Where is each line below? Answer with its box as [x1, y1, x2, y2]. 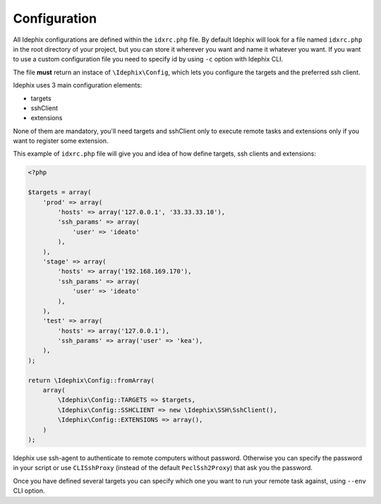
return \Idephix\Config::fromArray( [28, 376, 155, 385]
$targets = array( [28, 188, 92, 197]
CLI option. [13, 486, 45, 495]
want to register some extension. [13, 136, 109, 145]
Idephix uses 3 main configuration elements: [13, 81, 143, 90]
